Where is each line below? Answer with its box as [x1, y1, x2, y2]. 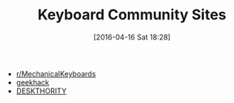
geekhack [15, 77, 50, 87]
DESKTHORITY [15, 86, 67, 96]
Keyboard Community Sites [37, 6, 227, 24]
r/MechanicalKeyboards [15, 68, 96, 78]
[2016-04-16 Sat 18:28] [93, 32, 171, 42]
